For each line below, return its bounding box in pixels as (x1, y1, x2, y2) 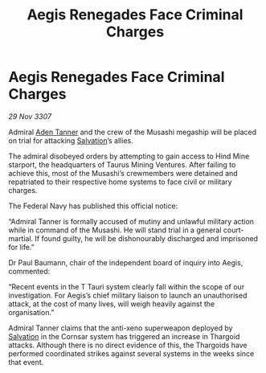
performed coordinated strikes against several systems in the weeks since (8, 348, 255, 359)
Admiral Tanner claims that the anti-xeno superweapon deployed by (8, 323, 233, 333)
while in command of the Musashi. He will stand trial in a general (8, 225, 222, 235)
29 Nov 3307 (8, 111, 52, 121)
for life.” (8, 242, 35, 252)
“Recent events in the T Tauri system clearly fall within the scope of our (8, 281, 245, 291)
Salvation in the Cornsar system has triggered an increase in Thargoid (8, 331, 240, 341)
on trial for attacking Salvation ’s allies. (8, 135, 134, 146)
